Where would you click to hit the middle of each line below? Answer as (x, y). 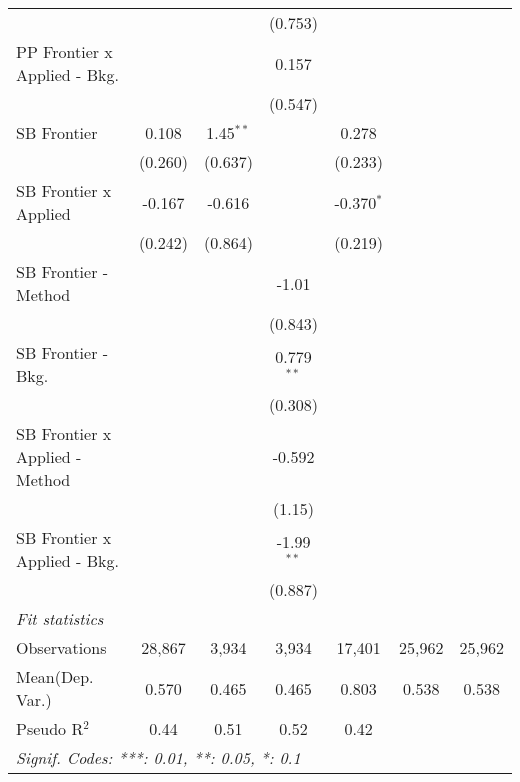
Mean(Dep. (55, 676)
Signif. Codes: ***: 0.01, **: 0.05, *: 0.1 (158, 757)
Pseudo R (50, 728)
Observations (61, 647)
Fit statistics (60, 618)
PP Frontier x (64, 51)
